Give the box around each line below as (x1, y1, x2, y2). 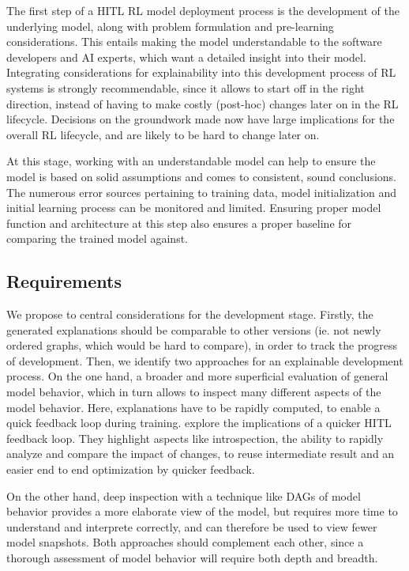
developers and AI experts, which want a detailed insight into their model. (6, 48, 366, 65)
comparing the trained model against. (6, 230, 189, 247)
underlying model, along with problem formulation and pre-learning (6, 17, 334, 34)
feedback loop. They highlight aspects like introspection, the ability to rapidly (6, 429, 384, 446)
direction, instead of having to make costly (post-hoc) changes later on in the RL (6, 95, 399, 112)
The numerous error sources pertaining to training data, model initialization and (6, 183, 397, 200)
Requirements (6, 269, 122, 293)
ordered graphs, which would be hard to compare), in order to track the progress (6, 337, 397, 354)
